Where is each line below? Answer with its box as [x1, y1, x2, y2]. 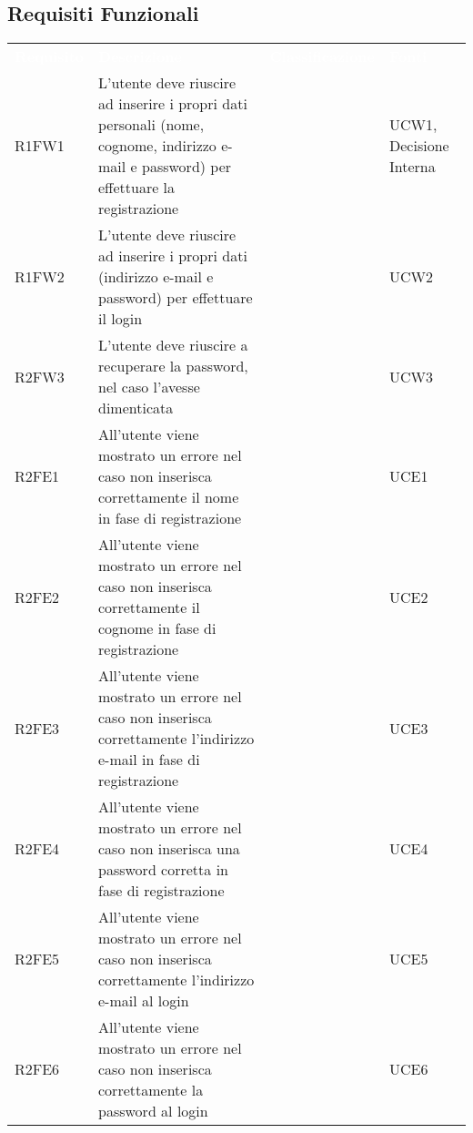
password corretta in [98, 859, 228, 881]
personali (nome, [98, 114, 205, 136]
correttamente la [98, 1079, 204, 1101]
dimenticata [98, 397, 174, 419]
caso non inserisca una [98, 838, 240, 860]
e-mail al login [98, 990, 189, 1012]
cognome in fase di [98, 618, 216, 639]
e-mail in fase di [98, 749, 200, 771]
